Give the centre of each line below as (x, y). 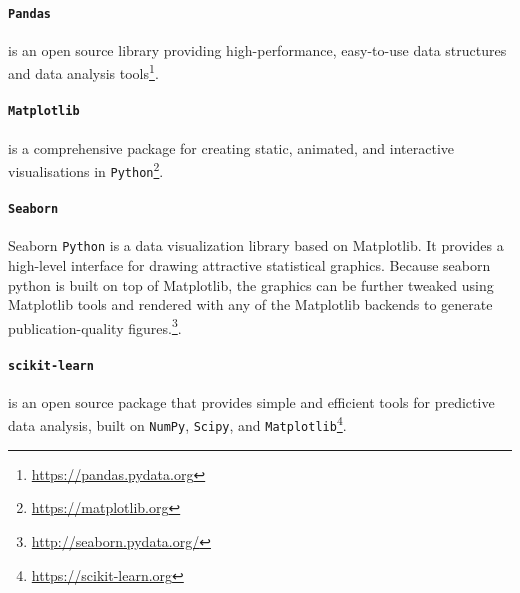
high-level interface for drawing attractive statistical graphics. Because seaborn (249, 264)
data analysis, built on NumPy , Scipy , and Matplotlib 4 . (177, 424)
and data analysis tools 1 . (83, 72)
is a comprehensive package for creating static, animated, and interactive (231, 147)
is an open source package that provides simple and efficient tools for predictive (251, 401)
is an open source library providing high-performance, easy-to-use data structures (257, 49)
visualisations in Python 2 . (86, 169)
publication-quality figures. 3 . (95, 326)
